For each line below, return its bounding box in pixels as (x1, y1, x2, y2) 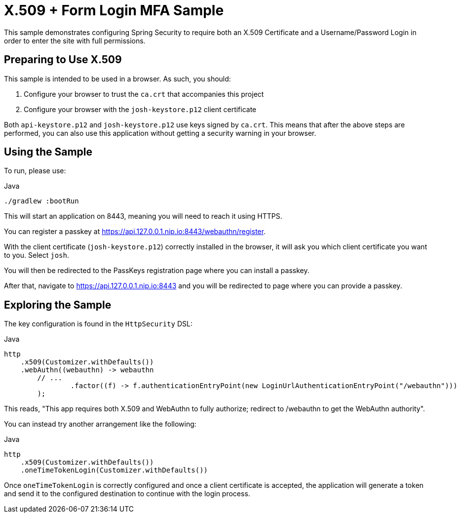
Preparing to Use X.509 (4, 53, 122, 66)
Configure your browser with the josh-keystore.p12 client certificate (24, 105, 257, 114)
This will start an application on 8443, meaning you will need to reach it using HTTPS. (4, 212, 282, 221)
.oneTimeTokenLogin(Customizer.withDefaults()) (20, 466, 208, 475)
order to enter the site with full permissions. (4, 36, 146, 45)
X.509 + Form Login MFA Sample (4, 2, 224, 19)
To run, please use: (4, 166, 66, 175)
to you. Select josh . (4, 251, 69, 260)
